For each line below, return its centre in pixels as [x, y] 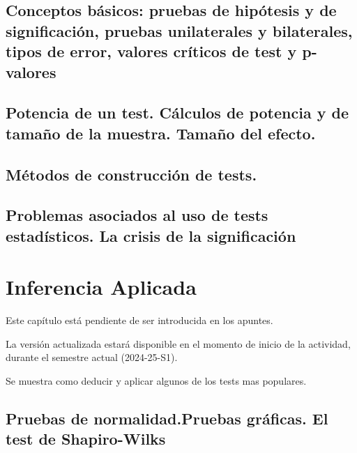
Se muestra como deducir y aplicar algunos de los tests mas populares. [156, 380]
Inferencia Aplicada [101, 287]
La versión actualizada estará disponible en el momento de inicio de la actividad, [178, 343]
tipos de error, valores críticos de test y [151, 51]
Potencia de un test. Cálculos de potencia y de [177, 113]
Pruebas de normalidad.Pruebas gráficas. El [167, 418]
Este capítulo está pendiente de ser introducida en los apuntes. [139, 320]
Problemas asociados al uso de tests [137, 215]
